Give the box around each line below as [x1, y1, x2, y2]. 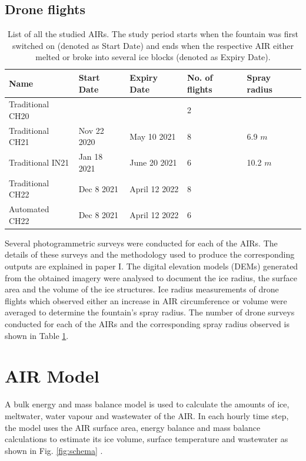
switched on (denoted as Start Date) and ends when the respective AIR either [12, 39, 294, 51]
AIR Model [5, 364, 99, 388]
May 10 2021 [129, 130, 176, 142]
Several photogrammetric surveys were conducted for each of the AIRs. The [5, 236, 278, 249]
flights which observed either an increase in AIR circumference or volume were [5, 294, 287, 307]
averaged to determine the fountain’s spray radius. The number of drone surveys [5, 306, 295, 318]
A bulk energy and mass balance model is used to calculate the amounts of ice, [5, 398, 290, 410]
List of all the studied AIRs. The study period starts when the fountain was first [8, 28, 298, 40]
